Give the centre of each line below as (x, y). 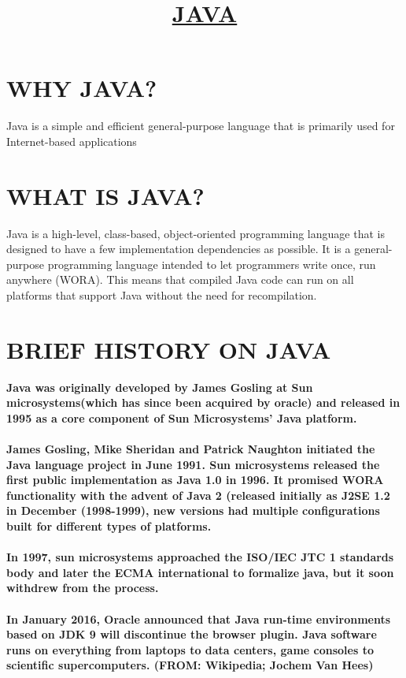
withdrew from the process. (83, 588)
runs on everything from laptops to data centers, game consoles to (190, 649)
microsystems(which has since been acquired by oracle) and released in (203, 402)
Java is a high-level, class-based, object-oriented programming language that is (196, 233)
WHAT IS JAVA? (105, 195)
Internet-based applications (72, 141)
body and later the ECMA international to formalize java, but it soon (200, 572)
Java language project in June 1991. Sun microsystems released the (193, 464)
